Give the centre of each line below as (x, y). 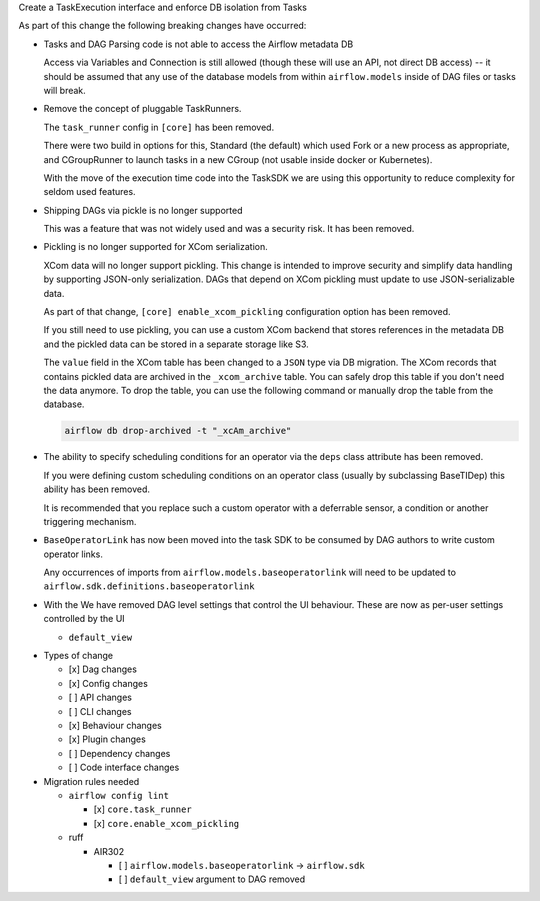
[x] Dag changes (102, 669)
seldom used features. (89, 192)
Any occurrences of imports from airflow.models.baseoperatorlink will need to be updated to (250, 572)
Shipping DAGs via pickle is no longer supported (143, 210)
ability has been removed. (96, 489)
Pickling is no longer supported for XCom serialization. (156, 247)
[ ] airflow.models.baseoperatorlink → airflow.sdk (241, 865)
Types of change (78, 656)
